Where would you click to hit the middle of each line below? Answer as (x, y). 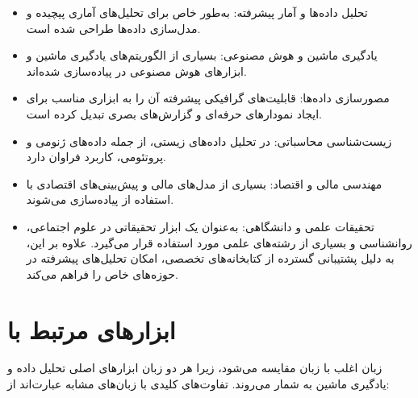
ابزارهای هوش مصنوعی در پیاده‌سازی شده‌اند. (136, 70)
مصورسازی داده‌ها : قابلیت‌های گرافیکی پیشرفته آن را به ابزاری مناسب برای (208, 98)
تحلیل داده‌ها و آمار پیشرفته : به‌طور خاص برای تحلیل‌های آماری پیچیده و (197, 12)
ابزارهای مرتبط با (92, 329)
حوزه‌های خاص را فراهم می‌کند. (102, 274)
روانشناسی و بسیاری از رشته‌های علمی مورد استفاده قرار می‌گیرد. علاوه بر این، (219, 242)
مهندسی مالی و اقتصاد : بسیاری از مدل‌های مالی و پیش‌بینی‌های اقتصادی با (204, 183)
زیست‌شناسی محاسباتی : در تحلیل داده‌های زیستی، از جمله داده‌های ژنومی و (209, 141)
